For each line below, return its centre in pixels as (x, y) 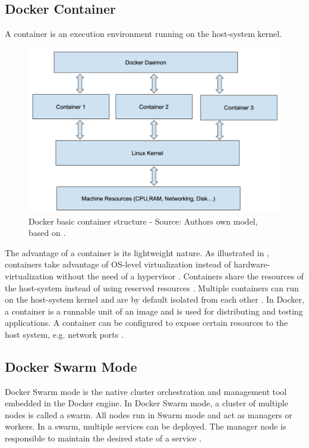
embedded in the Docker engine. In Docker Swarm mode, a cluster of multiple (146, 403)
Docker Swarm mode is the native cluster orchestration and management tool (146, 391)
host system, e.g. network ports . (64, 334)
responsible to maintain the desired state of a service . (103, 438)
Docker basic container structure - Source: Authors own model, (143, 221)
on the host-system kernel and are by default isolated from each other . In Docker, (154, 299)
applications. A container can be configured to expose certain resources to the (146, 323)
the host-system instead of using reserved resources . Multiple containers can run (152, 287)
